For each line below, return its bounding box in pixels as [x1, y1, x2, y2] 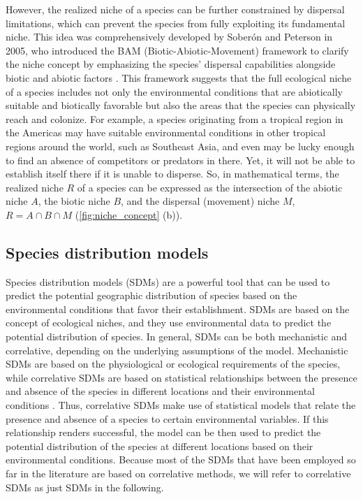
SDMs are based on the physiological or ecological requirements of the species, [6, 356, 341, 371]
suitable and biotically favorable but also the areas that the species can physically [6, 98, 356, 113]
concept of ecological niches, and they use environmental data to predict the [6, 315, 332, 330]
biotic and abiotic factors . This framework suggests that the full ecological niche [6, 70, 352, 85]
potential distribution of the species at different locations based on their [6, 438, 313, 453]
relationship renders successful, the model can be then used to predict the [6, 425, 321, 440]
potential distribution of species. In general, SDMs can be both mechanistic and [6, 329, 348, 344]
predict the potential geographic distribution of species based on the [6, 288, 297, 303]
